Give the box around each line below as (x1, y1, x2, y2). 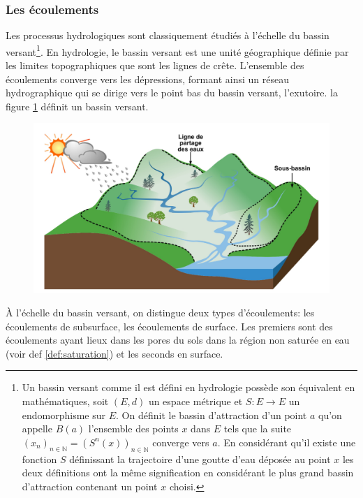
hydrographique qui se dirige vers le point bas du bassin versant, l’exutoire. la (6, 85, 338, 100)
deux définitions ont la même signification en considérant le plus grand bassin (22, 465, 354, 480)
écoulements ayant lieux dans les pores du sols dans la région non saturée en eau (6, 332, 350, 347)
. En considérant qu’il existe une (217, 434, 356, 449)
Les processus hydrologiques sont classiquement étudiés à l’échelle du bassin (6, 28, 329, 43)
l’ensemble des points (88, 421, 179, 436)
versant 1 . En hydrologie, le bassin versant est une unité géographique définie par (6, 42, 349, 59)
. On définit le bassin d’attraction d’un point (116, 407, 307, 422)
